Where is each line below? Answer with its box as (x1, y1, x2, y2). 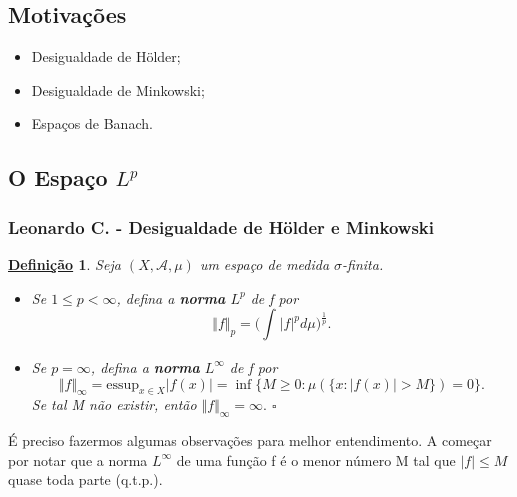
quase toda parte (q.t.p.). (8, 469, 163, 490)
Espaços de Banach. (31, 113, 153, 134)
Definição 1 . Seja (8, 253, 121, 274)
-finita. (342, 253, 384, 274)
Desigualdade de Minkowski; (31, 79, 205, 100)
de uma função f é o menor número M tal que (176, 449, 456, 470)
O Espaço (8, 162, 108, 193)
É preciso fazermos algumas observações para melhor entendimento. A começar (8, 430, 492, 451)
